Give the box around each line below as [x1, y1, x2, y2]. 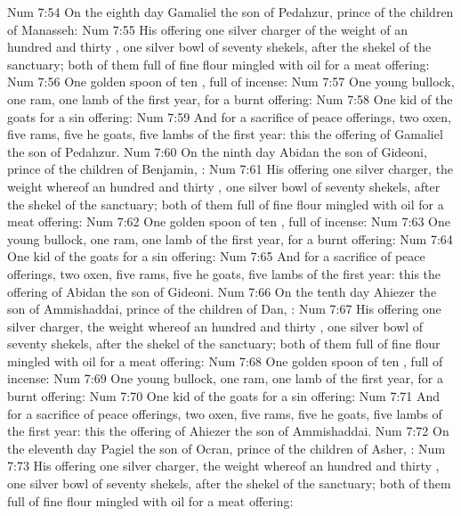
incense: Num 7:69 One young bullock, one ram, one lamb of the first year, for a [7, 369, 443, 388]
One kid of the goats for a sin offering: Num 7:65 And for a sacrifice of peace [7, 247, 425, 266]
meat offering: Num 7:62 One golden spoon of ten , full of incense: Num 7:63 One [7, 212, 450, 231]
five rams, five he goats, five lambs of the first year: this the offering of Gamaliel [7, 125, 443, 143]
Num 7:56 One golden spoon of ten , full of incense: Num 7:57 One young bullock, [7, 72, 455, 91]
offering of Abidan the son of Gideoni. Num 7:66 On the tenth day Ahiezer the [7, 282, 437, 300]
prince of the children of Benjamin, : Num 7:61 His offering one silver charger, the [7, 160, 454, 178]
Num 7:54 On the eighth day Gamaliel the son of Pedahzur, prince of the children [7, 3, 454, 20]
